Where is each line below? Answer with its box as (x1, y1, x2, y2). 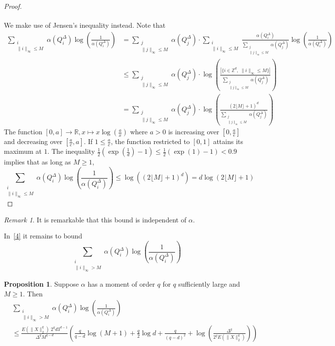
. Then (23, 288, 43, 298)
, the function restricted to (110, 136, 190, 146)
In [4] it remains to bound (4, 231, 83, 241)
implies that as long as (4, 157, 71, 167)
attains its (213, 136, 244, 146)
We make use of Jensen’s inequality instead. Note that (4, 20, 166, 30)
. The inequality (47, 146, 95, 156)
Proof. (4, 1, 22, 11)
